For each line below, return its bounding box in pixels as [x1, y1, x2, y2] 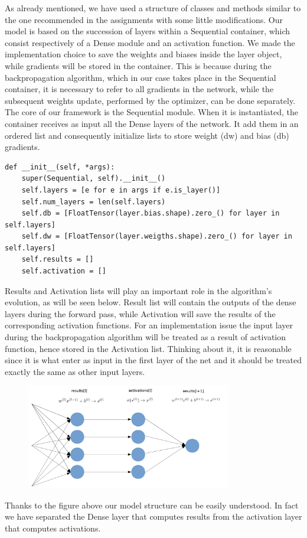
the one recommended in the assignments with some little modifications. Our [5, 13, 283, 25]
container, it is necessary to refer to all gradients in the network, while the [5, 83, 274, 95]
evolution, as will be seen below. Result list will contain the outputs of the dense [5, 296, 296, 308]
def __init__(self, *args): [5, 162, 115, 171]
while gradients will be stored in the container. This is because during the [5, 59, 272, 71]
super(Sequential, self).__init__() [21, 174, 166, 183]
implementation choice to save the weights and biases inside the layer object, [5, 48, 282, 60]
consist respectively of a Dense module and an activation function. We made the [5, 36, 295, 48]
